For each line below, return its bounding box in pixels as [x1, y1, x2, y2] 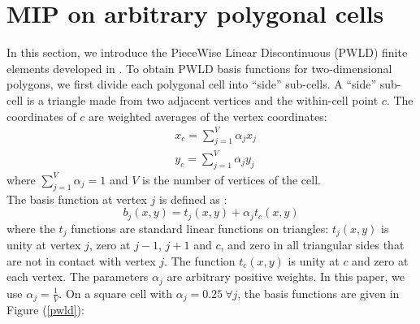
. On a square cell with [58, 284, 173, 301]
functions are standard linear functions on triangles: [71, 219, 329, 236]
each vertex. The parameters [6, 268, 149, 285]
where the [6, 219, 55, 236]
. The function [164, 252, 236, 269]
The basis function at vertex [6, 190, 147, 207]
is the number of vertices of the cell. [142, 171, 321, 188]
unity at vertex [6, 236, 81, 253]
